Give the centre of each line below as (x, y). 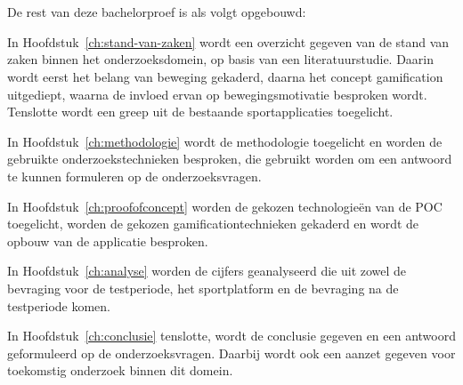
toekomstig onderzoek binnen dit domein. (120, 370)
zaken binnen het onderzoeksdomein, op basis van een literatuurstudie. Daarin (221, 59)
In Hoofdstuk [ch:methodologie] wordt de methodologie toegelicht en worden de (225, 141)
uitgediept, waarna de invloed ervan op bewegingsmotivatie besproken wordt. (217, 94)
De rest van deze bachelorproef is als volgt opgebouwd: (157, 12)
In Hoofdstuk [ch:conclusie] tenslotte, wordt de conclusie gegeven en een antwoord (231, 336)
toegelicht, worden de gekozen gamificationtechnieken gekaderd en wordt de (213, 224)
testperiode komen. (59, 305)
